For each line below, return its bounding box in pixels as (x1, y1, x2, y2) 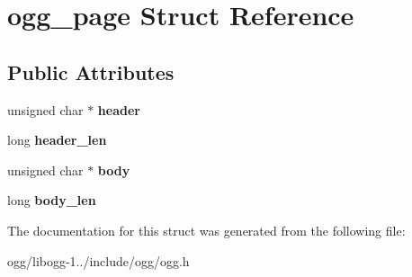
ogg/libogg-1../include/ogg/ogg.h (7, 251, 190, 270)
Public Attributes (7, 58, 175, 85)
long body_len (7, 191, 96, 210)
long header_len (7, 130, 107, 149)
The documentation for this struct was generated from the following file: (7, 220, 406, 239)
